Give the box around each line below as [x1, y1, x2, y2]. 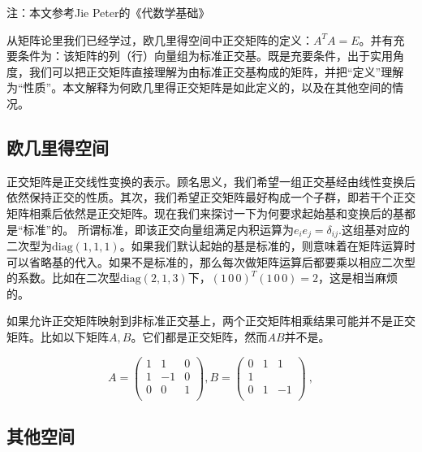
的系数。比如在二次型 [6, 269, 120, 286]
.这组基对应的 [338, 220, 410, 237]
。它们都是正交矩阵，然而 [131, 328, 268, 345]
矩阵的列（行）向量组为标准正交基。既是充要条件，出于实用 [74, 47, 393, 64]
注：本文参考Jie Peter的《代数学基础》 [6, 4, 210, 20]
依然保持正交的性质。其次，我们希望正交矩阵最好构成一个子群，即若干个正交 [6, 189, 416, 206]
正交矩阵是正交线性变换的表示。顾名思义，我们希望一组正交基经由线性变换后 [6, 172, 416, 189]
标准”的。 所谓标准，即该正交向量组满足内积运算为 [23, 220, 294, 237]
